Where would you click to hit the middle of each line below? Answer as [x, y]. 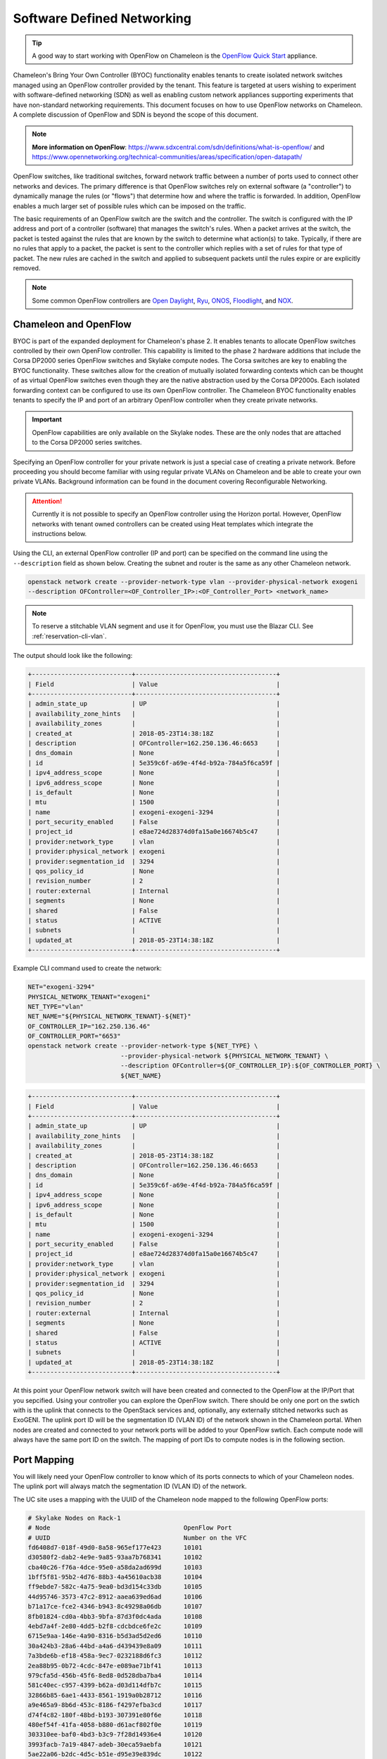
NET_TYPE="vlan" [56, 1006]
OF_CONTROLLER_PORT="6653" [74, 1036]
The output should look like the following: [73, 656]
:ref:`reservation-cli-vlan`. [69, 636]
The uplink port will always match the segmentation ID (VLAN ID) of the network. [130, 1486]
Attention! [47, 501]
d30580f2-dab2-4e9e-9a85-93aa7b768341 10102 [115, 1557]
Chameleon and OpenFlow [72, 324]
